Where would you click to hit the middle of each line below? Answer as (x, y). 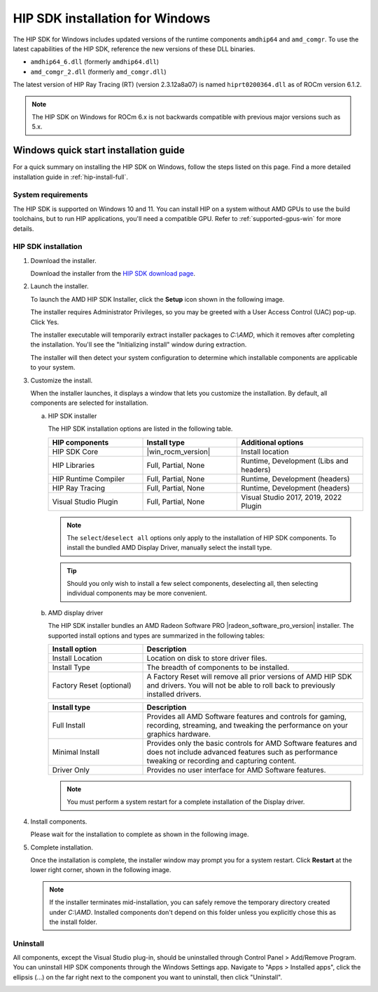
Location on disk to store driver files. (207, 658)
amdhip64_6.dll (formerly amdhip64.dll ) (95, 62)
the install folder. (73, 922)
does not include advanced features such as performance (242, 752)
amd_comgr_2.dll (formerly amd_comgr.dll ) (99, 72)
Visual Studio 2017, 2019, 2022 (292, 497)
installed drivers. (174, 695)
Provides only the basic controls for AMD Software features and (252, 744)
